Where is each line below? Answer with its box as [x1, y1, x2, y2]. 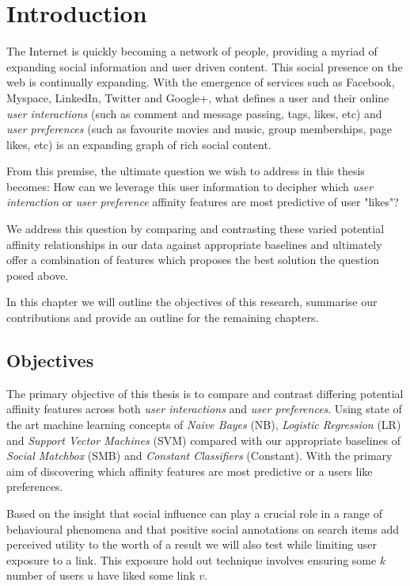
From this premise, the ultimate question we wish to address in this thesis [6, 163, 365, 179]
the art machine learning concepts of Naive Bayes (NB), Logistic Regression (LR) [6, 416, 401, 433]
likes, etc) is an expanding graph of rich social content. [6, 136, 271, 152]
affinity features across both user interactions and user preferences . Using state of [6, 400, 402, 417]
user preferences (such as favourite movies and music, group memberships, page [6, 121, 392, 137]
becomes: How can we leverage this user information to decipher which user [6, 178, 374, 194]
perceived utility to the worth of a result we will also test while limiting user [6, 536, 377, 553]
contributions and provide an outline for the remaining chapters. [6, 309, 319, 326]
